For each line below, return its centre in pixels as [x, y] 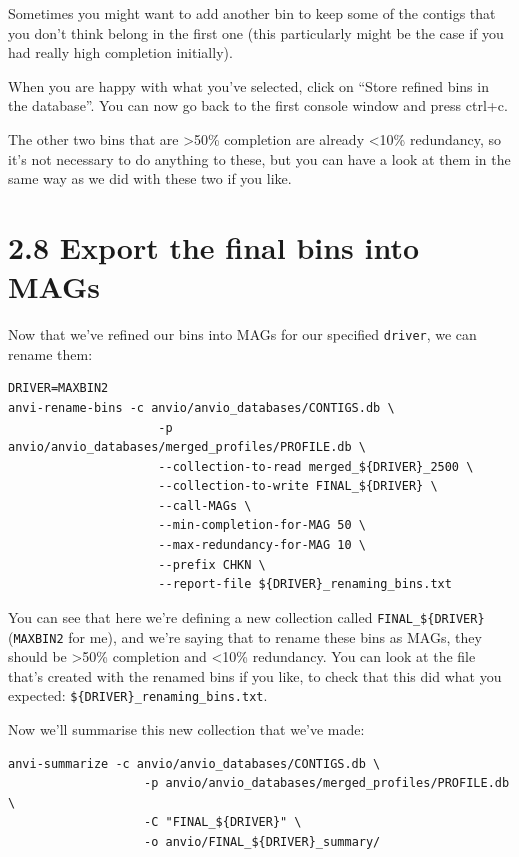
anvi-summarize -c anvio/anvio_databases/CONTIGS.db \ [194, 763]
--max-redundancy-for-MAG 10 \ [262, 545]
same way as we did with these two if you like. [150, 178]
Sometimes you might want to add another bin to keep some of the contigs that [252, 13]
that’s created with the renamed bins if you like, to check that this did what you [255, 675]
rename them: [50, 353]
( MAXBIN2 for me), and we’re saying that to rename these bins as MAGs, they [245, 636]
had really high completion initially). [120, 52]
